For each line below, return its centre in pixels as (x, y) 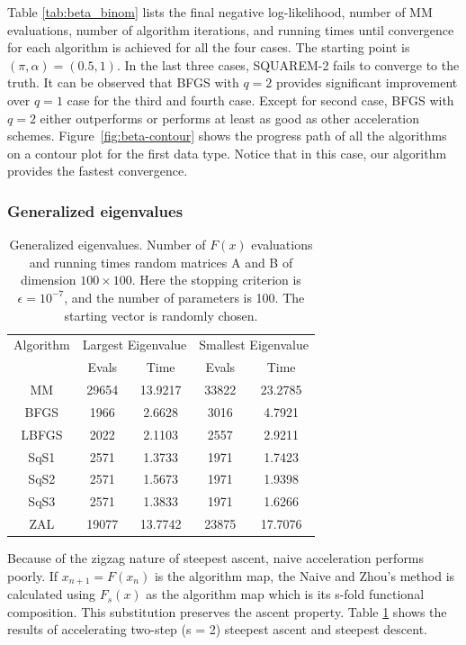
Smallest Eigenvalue (254, 345)
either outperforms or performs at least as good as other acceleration (230, 118)
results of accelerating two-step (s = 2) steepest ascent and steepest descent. (218, 629)
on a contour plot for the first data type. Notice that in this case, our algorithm (227, 153)
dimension (49, 280)
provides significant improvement (367, 82)
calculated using (52, 594)
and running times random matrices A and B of (161, 262)
